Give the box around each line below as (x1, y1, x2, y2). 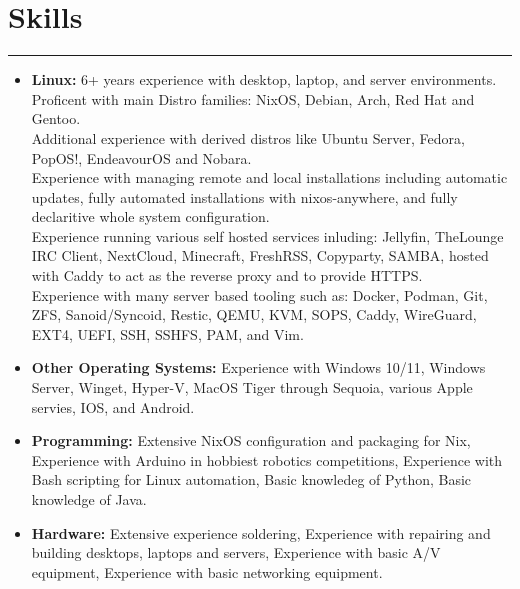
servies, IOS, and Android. (31, 396, 195, 417)
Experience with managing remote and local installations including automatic (31, 167, 508, 188)
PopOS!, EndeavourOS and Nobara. (31, 147, 252, 168)
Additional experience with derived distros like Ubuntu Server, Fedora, (31, 127, 465, 148)
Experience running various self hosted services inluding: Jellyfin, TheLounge (31, 225, 504, 246)
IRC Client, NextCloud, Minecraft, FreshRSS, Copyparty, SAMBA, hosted (31, 245, 489, 266)
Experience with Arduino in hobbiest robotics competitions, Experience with (31, 449, 503, 470)
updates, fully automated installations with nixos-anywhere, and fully (31, 186, 458, 207)
